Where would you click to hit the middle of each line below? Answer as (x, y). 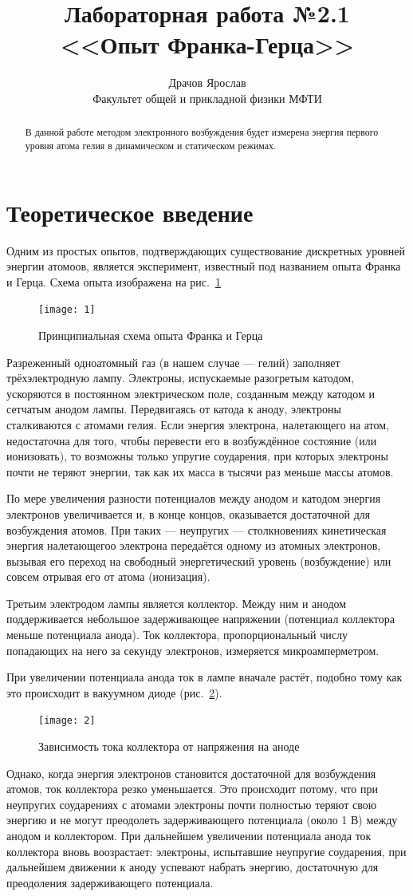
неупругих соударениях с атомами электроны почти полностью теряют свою (192, 804)
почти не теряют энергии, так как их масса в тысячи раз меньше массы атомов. (200, 471)
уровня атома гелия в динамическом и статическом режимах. (151, 145)
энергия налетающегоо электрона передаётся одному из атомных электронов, (194, 545)
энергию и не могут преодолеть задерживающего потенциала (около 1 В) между (202, 820)
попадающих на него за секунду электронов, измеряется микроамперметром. (193, 650)
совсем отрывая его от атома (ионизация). (108, 576)
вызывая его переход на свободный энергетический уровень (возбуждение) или (199, 560)
